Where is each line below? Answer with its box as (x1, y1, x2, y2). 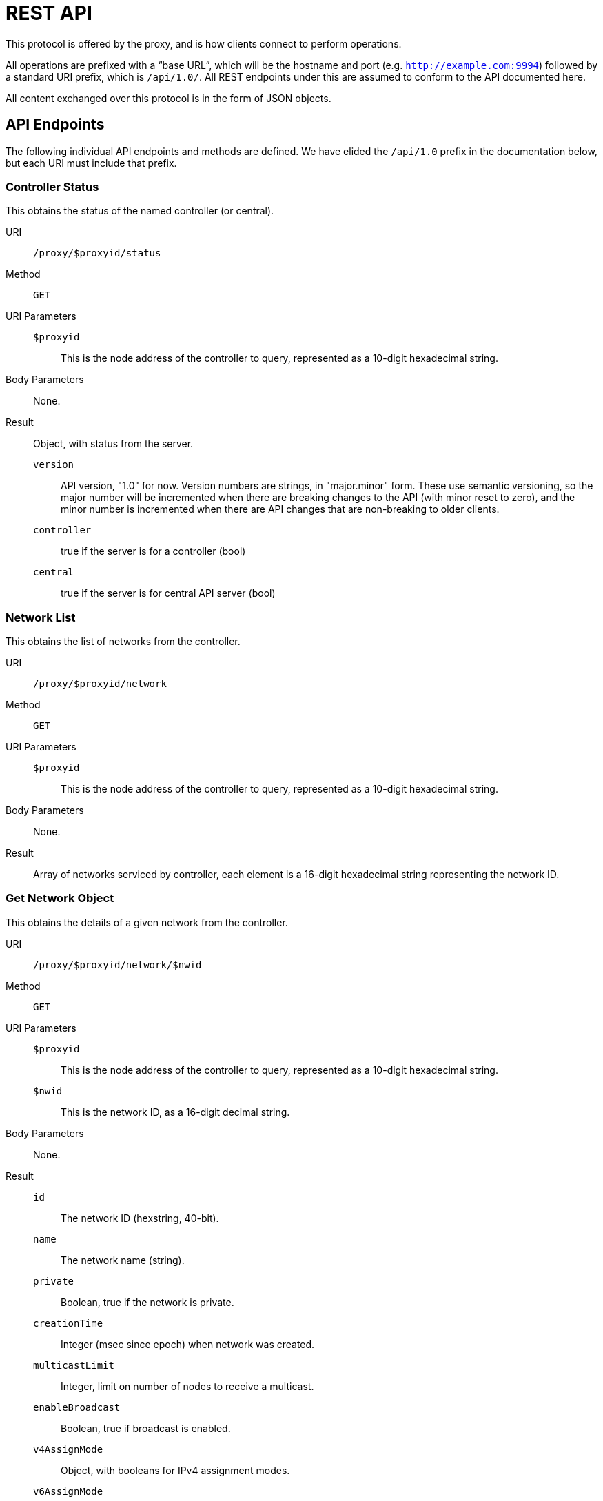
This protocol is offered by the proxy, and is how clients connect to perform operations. (6, 37, 402, 50)
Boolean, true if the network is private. (61, 1296, 234, 1308)
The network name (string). (61, 1254, 185, 1266)
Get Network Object (6, 891, 114, 906)
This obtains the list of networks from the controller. (6, 635, 241, 648)
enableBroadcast (33, 1401, 121, 1413)
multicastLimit (33, 1359, 115, 1371)
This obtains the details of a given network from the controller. (6, 916, 288, 928)
